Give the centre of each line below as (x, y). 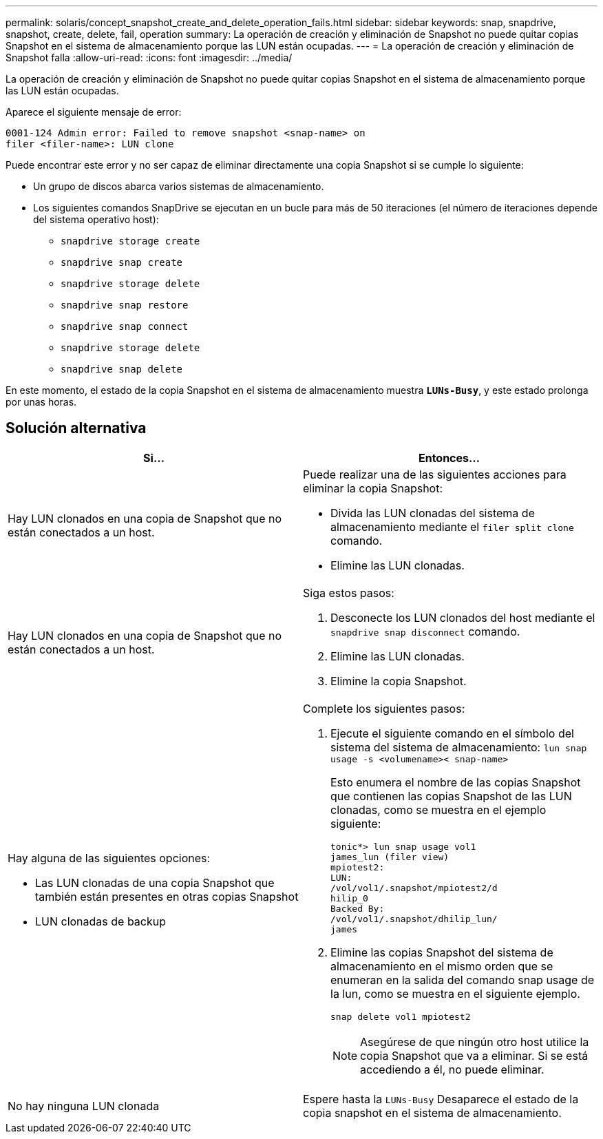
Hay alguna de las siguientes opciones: (109, 858)
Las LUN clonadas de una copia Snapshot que (155, 883)
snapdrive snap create (122, 262)
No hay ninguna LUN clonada (84, 1106)
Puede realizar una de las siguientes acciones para (435, 474)
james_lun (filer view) (390, 857)
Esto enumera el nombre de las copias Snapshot (456, 782)
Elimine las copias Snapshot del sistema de (442, 952)
